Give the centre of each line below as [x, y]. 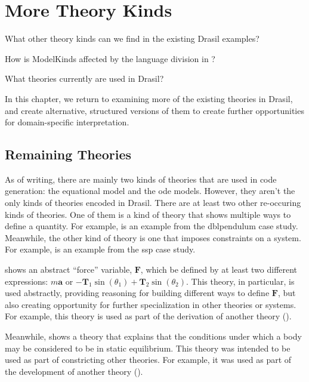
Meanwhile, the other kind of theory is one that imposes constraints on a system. [153, 237]
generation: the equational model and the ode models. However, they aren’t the [150, 191]
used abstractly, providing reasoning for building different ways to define [137, 293]
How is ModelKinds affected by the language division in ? [110, 58]
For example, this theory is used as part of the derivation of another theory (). [148, 316]
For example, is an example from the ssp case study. [100, 249]
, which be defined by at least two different [219, 269]
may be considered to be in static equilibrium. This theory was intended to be [148, 348]
